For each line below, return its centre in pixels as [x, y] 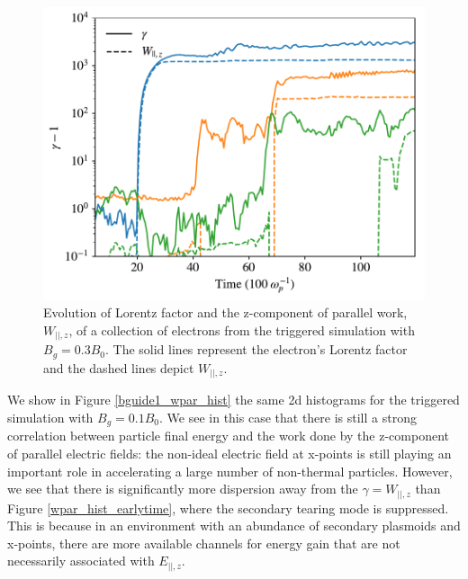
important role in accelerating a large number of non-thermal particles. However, [230, 471]
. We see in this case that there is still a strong [288, 417]
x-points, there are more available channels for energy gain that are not [204, 543]
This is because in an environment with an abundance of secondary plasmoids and [234, 526]
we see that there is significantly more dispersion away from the [183, 489]
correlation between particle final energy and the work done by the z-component [228, 436]
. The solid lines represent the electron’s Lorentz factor [256, 349]
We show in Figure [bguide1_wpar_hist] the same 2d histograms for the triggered [234, 400]
